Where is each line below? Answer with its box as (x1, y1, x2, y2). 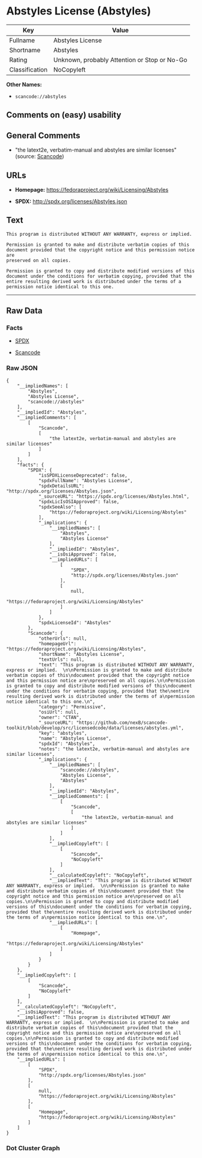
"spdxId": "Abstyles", (38, 741, 96, 747)
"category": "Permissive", (38, 703, 106, 710)
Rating (9, 55, 28, 64)
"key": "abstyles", (38, 730, 87, 736)
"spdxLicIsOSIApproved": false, (38, 498, 120, 504)
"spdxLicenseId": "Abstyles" (38, 619, 112, 626)
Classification (9, 65, 48, 73)
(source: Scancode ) (14, 153, 64, 160)
